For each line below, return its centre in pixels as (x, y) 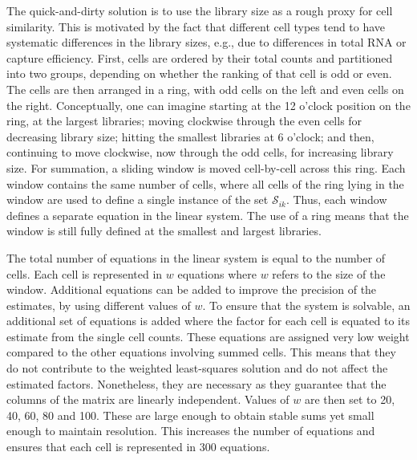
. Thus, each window (336, 199)
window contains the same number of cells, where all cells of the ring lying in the (205, 183)
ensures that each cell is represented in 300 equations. (138, 447)
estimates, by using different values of (99, 305)
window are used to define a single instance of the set (138, 199)
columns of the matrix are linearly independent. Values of (148, 399)
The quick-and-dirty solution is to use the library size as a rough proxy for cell (200, 10)
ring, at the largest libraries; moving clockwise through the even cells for (184, 121)
